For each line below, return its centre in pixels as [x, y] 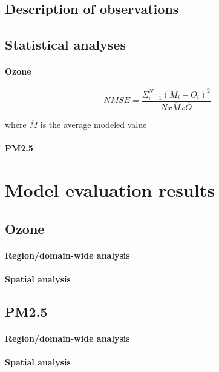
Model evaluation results [110, 189]
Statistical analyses [65, 45]
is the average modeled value [93, 124]
